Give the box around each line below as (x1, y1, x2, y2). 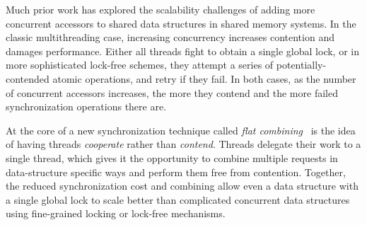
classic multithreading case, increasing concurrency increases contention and (6, 30, 334, 45)
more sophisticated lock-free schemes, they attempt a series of (6, 57, 274, 72)
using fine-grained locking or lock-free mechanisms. (6, 206, 226, 221)
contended (6, 71, 49, 86)
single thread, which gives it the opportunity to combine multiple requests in (6, 150, 338, 165)
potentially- (276, 57, 327, 72)
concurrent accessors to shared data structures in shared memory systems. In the (6, 16, 356, 30)
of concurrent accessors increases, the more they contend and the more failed (6, 85, 338, 100)
